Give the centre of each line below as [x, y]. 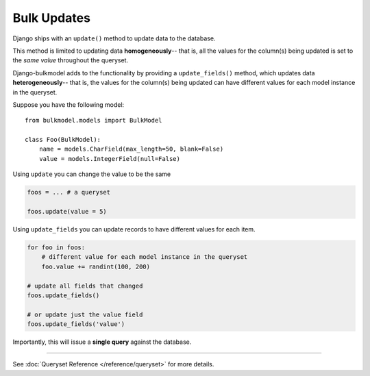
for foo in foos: [56, 247]
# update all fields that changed [85, 286]
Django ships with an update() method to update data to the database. [114, 38]
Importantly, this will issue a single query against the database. [102, 342]
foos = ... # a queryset [69, 192]
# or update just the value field [85, 314]
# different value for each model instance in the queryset [145, 257]
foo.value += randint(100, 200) [96, 266]
